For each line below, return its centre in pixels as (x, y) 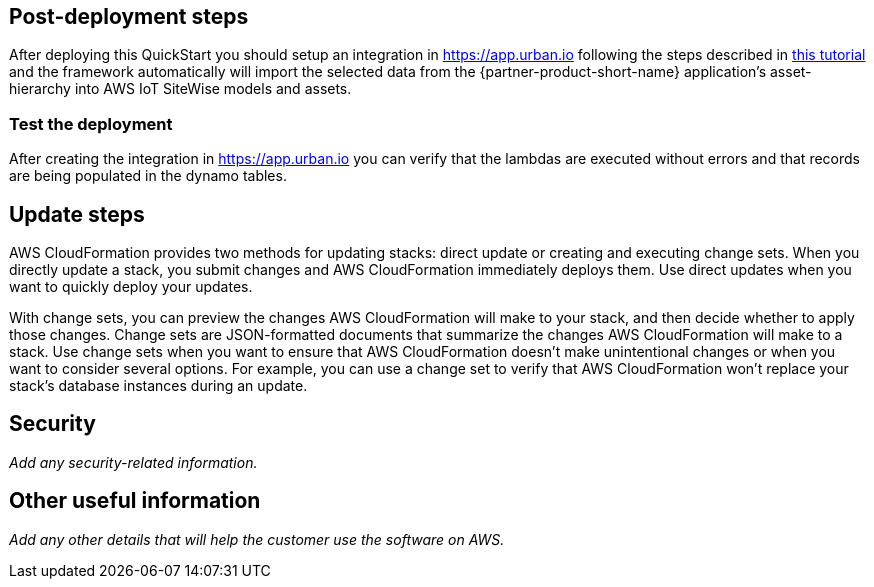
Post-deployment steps (129, 16)
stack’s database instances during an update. (158, 386)
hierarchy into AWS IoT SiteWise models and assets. (180, 89)
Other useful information (135, 501)
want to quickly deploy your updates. (131, 287)
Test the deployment (91, 123)
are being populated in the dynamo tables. (148, 176)
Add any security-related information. (133, 462)
